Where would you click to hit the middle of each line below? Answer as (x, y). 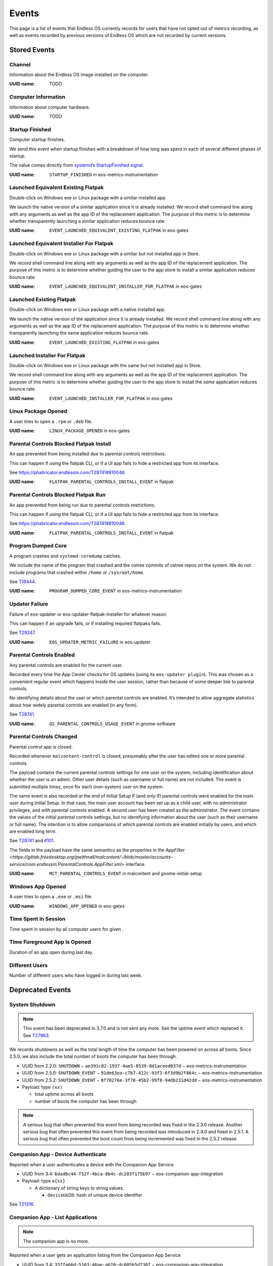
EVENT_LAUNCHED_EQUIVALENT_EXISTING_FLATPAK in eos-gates (119, 230)
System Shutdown (32, 1004)
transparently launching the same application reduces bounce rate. (79, 333)
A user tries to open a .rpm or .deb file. (51, 421)
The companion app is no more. (56, 1241)
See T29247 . (23, 632)
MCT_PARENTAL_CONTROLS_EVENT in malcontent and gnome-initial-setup (126, 873)
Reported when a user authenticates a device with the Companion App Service (92, 1164)
